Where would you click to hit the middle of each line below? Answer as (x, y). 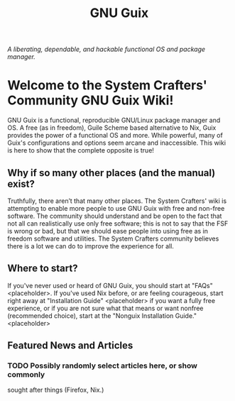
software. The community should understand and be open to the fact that (115, 216)
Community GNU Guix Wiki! (91, 100)
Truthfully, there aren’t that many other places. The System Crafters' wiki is (117, 201)
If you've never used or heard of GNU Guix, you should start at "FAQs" (110, 285)
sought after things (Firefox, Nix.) (56, 390)
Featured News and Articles (70, 346)
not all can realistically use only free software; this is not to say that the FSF (118, 223)
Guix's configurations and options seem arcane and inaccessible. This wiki (116, 143)
